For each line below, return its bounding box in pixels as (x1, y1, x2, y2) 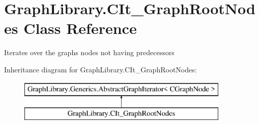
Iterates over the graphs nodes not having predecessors (4, 47, 175, 58)
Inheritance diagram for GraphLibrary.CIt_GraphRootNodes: (4, 64, 197, 74)
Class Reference (23, 18, 137, 38)
